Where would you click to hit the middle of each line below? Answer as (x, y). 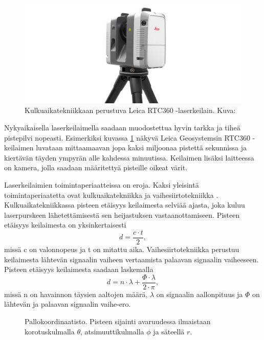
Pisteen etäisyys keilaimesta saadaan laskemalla (79, 269)
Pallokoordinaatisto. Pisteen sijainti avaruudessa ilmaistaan (118, 321)
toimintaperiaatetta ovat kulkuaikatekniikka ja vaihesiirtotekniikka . (111, 195)
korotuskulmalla (50, 331)
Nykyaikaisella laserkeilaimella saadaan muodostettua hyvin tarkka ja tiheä (122, 127)
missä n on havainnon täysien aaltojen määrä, (76, 294)
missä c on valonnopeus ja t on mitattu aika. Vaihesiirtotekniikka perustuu (122, 249)
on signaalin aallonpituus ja (200, 294)
